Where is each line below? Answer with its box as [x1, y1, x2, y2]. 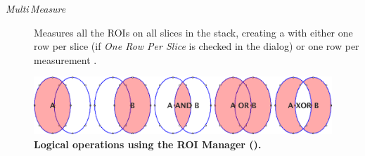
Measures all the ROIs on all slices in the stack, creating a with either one [34, 25, 353, 39]
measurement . [34, 52, 97, 67]
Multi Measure [6, 1, 66, 15]
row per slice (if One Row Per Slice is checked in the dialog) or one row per [34, 39, 359, 53]
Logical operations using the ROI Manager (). [34, 136, 262, 151]
